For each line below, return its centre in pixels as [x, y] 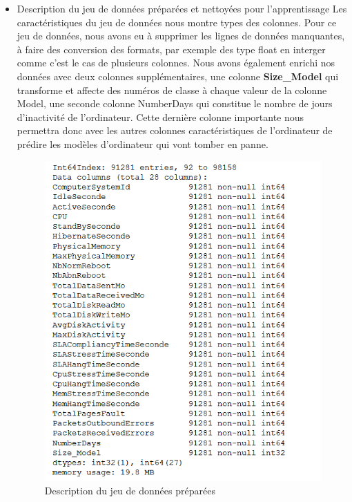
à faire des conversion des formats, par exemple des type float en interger [171, 49]
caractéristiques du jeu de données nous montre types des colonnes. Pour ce [177, 22]
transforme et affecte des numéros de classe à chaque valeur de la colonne [172, 90]
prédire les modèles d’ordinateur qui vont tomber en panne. [143, 143]
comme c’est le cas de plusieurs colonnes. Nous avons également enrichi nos [176, 63]
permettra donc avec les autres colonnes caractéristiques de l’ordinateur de [175, 130]
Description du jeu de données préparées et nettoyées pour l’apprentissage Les [182, 8]
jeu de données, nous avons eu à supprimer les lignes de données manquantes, [181, 36]
